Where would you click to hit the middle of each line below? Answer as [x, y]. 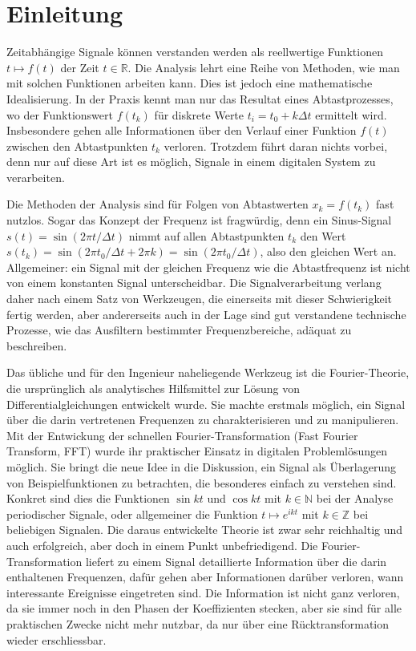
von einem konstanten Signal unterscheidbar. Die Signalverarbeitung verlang [194, 283]
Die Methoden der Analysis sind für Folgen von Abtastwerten [158, 204]
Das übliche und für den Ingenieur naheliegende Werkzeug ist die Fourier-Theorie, [208, 372]
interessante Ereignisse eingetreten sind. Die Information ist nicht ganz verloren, [203, 592]
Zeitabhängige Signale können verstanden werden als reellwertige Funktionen [195, 52]
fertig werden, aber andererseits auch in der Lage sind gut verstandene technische [206, 314]
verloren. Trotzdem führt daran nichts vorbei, [276, 146]
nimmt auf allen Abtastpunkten [206, 235]
